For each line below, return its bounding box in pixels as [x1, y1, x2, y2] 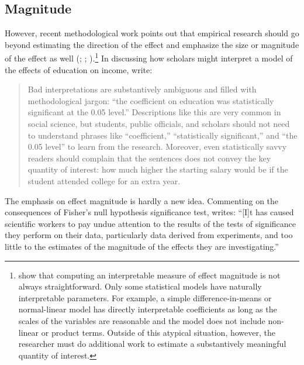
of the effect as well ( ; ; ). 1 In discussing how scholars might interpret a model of [5, 50, 293, 64]
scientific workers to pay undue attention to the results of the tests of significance [5, 217, 296, 229]
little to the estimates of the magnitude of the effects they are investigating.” [5, 240, 279, 252]
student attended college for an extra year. [27, 174, 181, 187]
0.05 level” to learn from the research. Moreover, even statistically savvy [27, 140, 287, 153]
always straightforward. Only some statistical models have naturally [18, 280, 262, 292]
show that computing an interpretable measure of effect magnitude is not [18, 268, 281, 281]
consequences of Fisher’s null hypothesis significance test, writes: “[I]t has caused [5, 206, 294, 218]
